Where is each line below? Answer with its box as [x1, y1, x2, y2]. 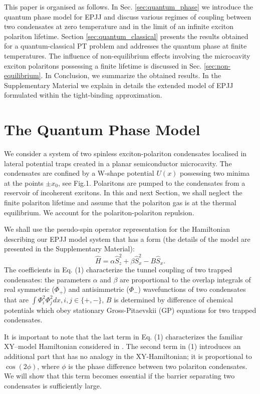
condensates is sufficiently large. [4, 380, 102, 390]
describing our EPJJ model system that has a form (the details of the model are [4, 233, 250, 244]
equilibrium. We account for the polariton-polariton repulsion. [4, 207, 194, 217]
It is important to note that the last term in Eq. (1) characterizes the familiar [4, 331, 243, 341]
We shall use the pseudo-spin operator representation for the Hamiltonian [4, 224, 230, 234]
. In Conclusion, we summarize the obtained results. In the [41, 70, 221, 81]
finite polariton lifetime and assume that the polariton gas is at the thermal [4, 197, 236, 208]
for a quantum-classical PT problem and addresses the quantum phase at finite [4, 41, 247, 51]
